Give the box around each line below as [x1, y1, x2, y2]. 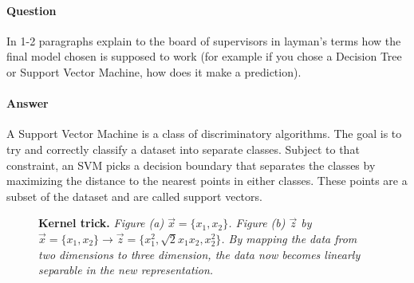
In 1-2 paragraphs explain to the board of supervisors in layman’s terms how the [6, 32, 401, 49]
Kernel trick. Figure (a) [38, 214, 164, 231]
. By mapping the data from [221, 230, 357, 246]
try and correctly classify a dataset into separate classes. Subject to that [6, 140, 360, 157]
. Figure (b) [228, 214, 286, 231]
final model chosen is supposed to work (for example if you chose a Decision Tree [6, 48, 402, 65]
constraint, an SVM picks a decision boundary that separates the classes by [6, 156, 376, 173]
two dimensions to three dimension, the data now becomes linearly [38, 246, 361, 262]
